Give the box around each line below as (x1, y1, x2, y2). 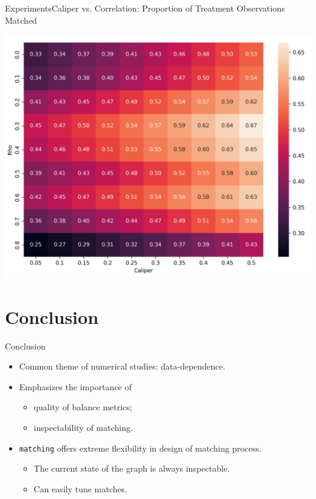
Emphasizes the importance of (19, 380, 132, 393)
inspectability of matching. (33, 421, 133, 433)
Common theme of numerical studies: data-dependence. (19, 360, 225, 373)
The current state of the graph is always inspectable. (33, 462, 230, 475)
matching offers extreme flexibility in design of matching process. (19, 441, 262, 454)
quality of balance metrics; (33, 401, 132, 413)
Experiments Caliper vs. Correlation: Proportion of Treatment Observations (5, 2, 285, 14)
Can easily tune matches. (33, 482, 127, 495)
